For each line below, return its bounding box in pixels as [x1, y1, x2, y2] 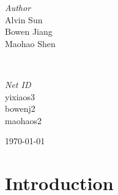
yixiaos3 [5, 90, 35, 103]
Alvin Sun [5, 13, 43, 26]
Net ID [5, 78, 31, 90]
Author [5, 1, 31, 13]
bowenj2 [5, 102, 35, 115]
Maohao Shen [5, 37, 56, 50]
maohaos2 [5, 114, 42, 127]
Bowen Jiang [5, 25, 53, 38]
